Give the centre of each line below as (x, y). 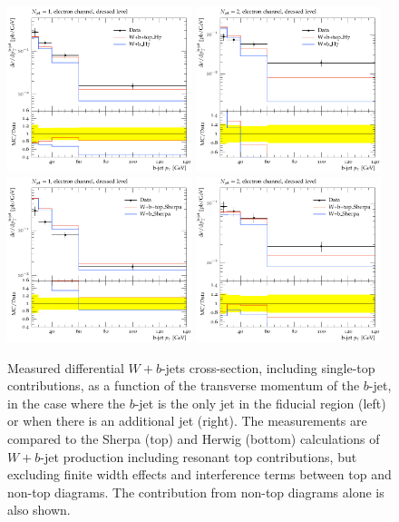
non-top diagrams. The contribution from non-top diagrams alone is (196, 492)
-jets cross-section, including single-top (268, 367)
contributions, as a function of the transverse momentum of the (184, 385)
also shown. (39, 510)
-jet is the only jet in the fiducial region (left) (260, 403)
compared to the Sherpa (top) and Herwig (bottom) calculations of (194, 438)
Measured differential (66, 367)
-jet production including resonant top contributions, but (199, 456)
